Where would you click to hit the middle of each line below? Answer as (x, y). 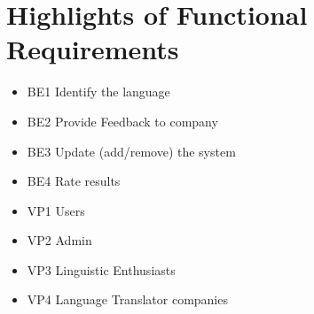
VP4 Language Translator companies (127, 299)
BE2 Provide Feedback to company (122, 121)
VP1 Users (56, 210)
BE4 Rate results (74, 181)
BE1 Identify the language (98, 92)
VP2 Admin (59, 240)
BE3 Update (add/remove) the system (131, 151)
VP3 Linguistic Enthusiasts (101, 269)
